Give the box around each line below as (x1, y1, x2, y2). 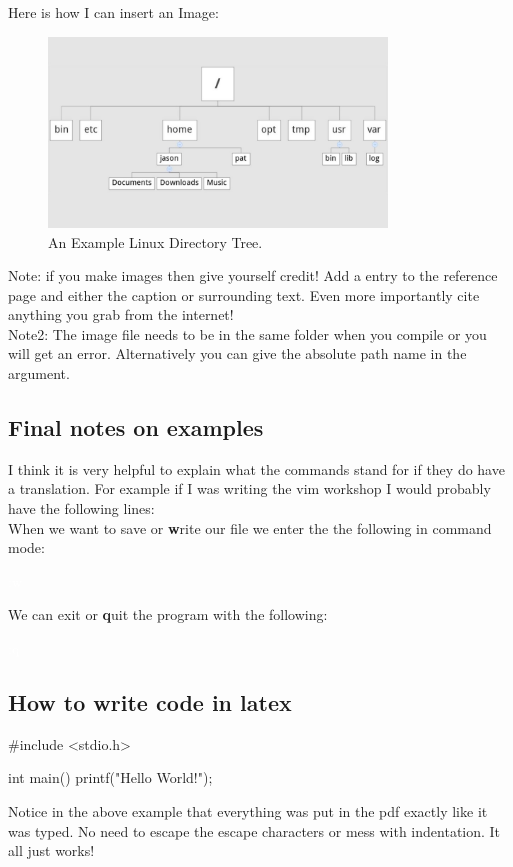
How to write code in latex (8, 687, 292, 718)
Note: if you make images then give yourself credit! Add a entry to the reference (8, 265, 498, 286)
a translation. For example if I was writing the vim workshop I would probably (8, 478, 491, 499)
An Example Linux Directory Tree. (48, 231, 263, 252)
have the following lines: (8, 498, 155, 519)
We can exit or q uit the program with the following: (8, 604, 328, 625)
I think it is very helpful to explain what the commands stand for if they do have (8, 458, 505, 479)
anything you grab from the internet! (8, 304, 234, 325)
